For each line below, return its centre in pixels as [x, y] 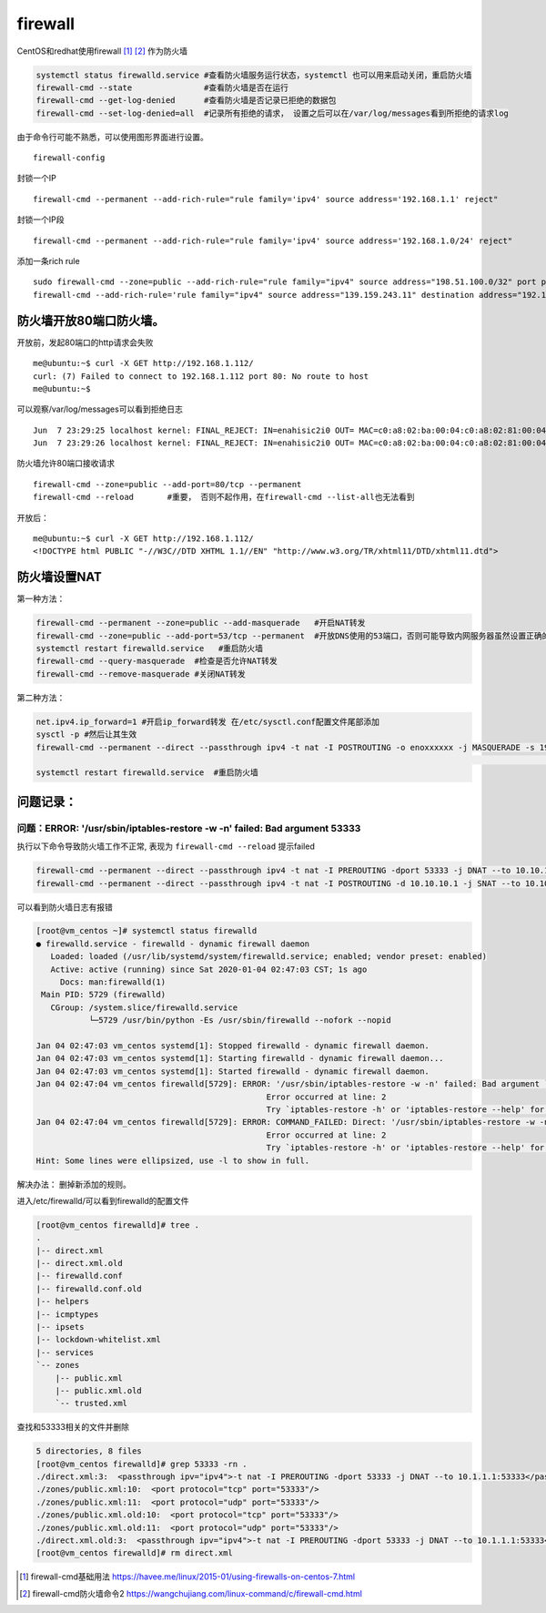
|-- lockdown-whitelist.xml [98, 1340]
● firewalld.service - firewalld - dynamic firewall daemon [173, 944]
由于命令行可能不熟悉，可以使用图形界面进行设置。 [112, 137]
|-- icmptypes [67, 1314]
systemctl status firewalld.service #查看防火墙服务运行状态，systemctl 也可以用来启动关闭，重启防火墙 [254, 75]
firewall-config [69, 158]
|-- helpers [63, 1302]
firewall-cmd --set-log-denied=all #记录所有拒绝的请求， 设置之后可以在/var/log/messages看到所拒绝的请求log [273, 113]
